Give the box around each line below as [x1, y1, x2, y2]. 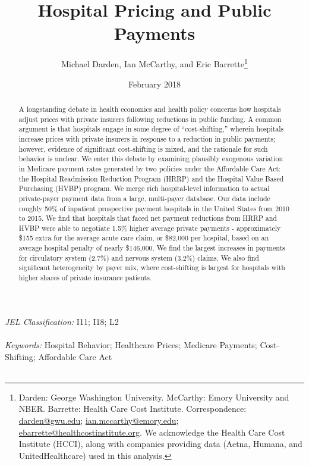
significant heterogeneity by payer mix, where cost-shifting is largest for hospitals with [18, 262, 285, 273]
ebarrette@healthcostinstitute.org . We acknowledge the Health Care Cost [18, 426, 285, 438]
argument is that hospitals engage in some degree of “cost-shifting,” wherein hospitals [18, 124, 284, 134]
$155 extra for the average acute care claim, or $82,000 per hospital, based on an [18, 233, 269, 243]
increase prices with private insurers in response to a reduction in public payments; [18, 133, 276, 143]
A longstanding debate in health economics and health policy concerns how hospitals [18, 104, 281, 114]
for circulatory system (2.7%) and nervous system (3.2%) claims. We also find [18, 252, 259, 262]
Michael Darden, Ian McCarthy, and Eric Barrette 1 [61, 56, 248, 70]
